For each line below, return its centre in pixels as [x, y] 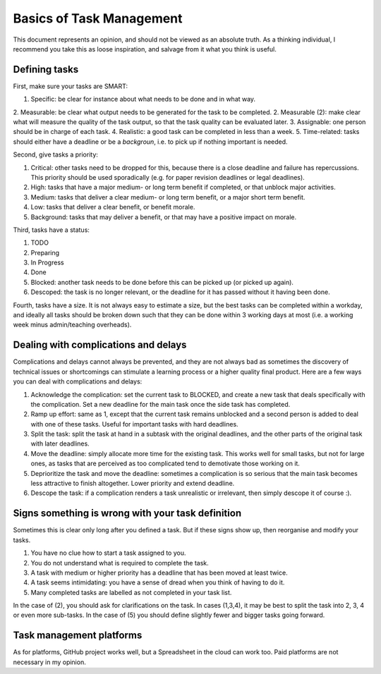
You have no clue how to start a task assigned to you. [108, 553]
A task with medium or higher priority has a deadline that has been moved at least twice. [159, 572]
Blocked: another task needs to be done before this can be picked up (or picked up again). [162, 282]
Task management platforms [78, 636]
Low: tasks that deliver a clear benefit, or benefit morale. [113, 207]
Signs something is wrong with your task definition [127, 514]
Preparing [45, 252]
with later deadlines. [60, 443]
